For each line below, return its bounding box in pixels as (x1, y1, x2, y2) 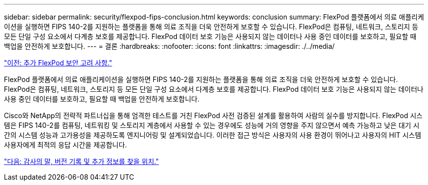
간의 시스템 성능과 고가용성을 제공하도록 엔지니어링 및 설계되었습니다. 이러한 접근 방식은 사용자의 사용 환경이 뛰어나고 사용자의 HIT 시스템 (4, 131, 422, 139)
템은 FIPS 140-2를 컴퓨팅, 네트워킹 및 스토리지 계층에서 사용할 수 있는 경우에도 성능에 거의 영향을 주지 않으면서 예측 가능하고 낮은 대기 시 (4, 121, 420, 129)
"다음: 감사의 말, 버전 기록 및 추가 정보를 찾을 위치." (4, 157, 159, 165)
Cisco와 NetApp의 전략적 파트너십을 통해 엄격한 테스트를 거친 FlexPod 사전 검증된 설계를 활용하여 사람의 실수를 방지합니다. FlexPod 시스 (4, 111, 423, 120)
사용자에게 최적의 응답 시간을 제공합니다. (4, 141, 127, 149)
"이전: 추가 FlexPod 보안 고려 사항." (4, 59, 112, 67)
